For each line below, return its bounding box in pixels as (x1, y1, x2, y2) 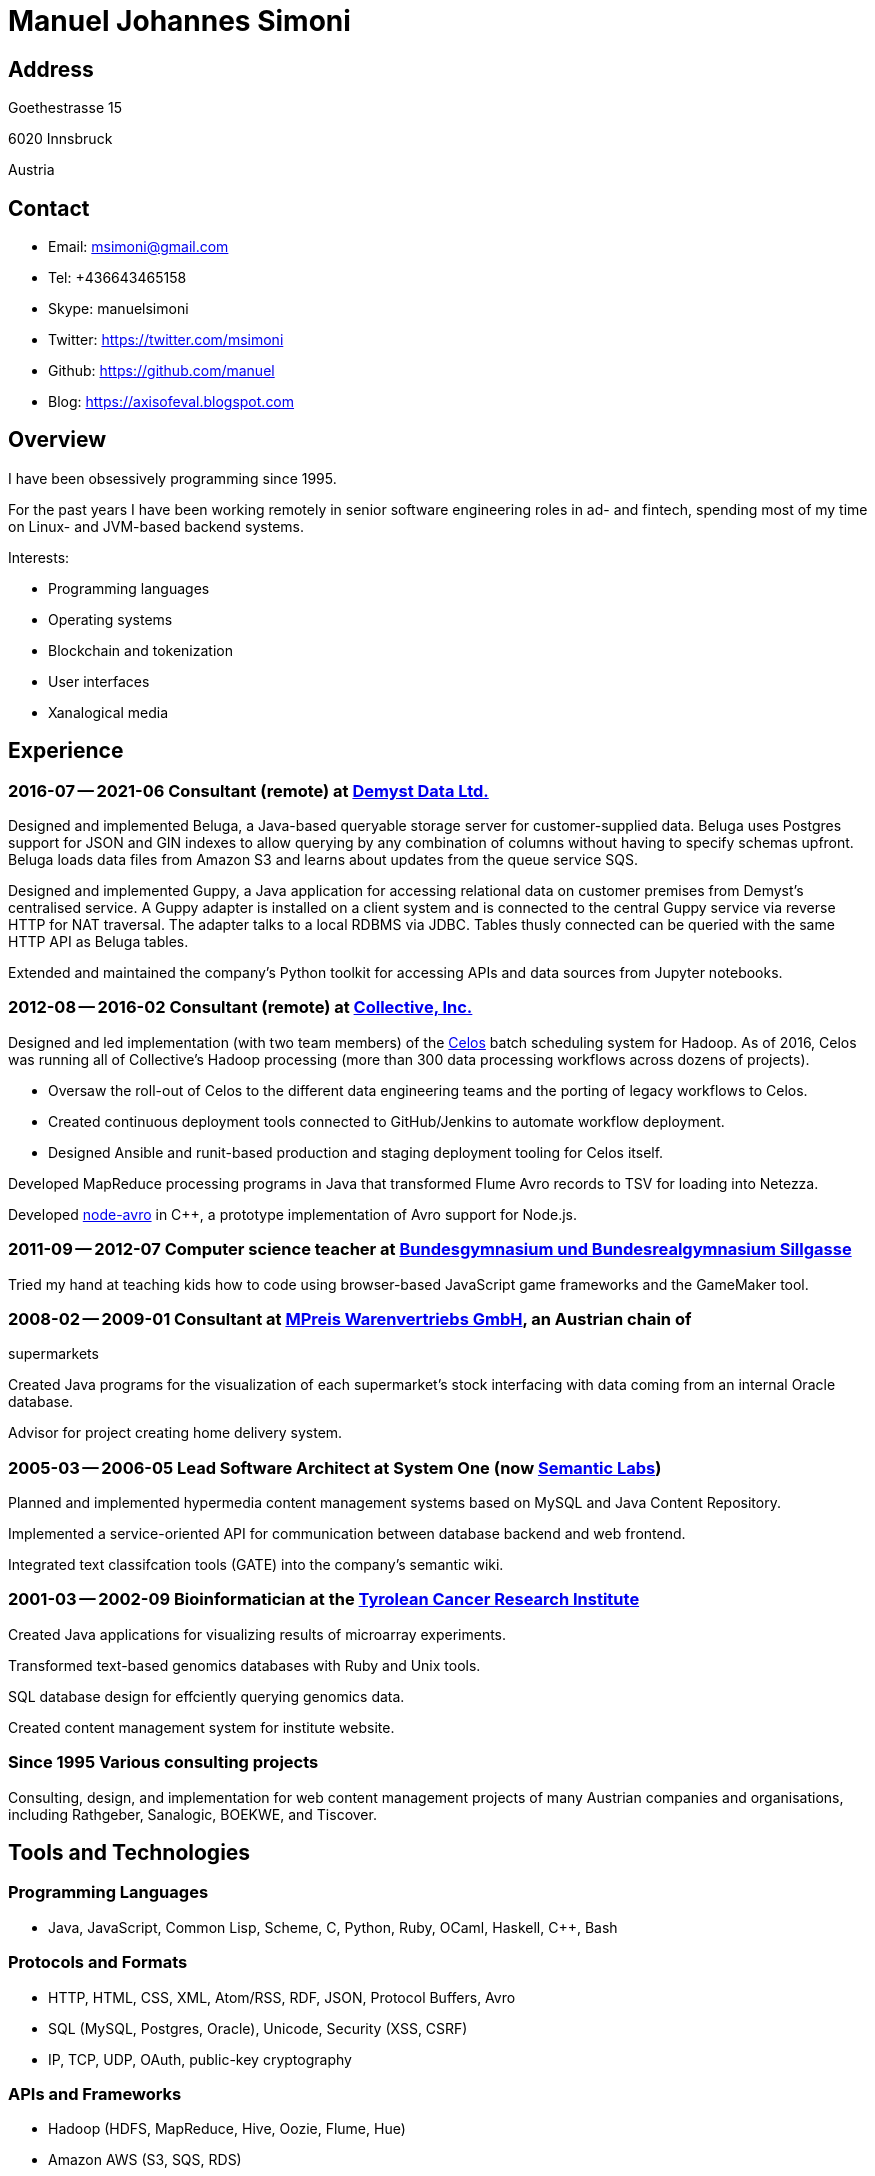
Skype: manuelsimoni (48, 300, 189, 318)
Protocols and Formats (8, 1952, 188, 1973)
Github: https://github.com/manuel (48, 362, 275, 380)
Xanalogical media (48, 703, 169, 721)
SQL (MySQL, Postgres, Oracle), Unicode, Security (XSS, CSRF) (48, 2019, 468, 2037)
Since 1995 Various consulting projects (8, 1752, 319, 1773)
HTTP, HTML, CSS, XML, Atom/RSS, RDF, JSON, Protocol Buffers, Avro (48, 1988, 516, 2006)
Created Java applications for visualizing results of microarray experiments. (8, 1625, 507, 1643)
